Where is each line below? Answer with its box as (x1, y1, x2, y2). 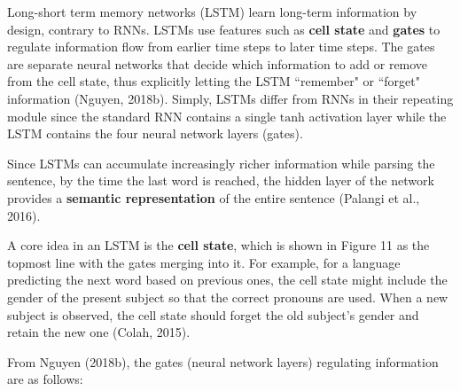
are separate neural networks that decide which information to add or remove (7, 54, 428, 73)
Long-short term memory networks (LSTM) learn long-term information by (7, 3, 417, 20)
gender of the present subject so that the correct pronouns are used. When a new (7, 287, 448, 306)
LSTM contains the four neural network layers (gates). (7, 124, 303, 143)
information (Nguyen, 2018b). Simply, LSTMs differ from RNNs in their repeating (7, 89, 454, 107)
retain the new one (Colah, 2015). (7, 323, 191, 341)
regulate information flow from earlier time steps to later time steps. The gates (7, 37, 435, 56)
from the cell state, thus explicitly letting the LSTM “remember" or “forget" (7, 72, 420, 90)
